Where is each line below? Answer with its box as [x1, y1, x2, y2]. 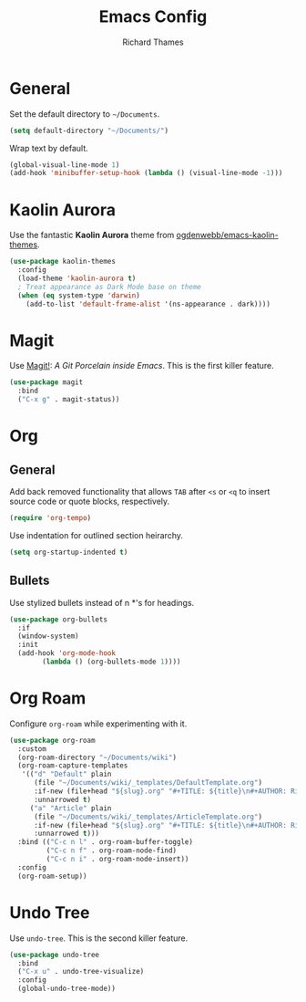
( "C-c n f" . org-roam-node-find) [46, 846, 178, 855]
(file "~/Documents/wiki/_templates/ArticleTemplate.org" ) [33, 812, 262, 821]
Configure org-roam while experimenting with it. [9, 718, 188, 729]
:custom [17, 744, 47, 754]
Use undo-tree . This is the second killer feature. [9, 933, 189, 944]
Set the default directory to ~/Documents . [9, 108, 160, 120]
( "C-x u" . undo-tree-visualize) [17, 967, 145, 976]
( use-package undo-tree [9, 950, 100, 959]
